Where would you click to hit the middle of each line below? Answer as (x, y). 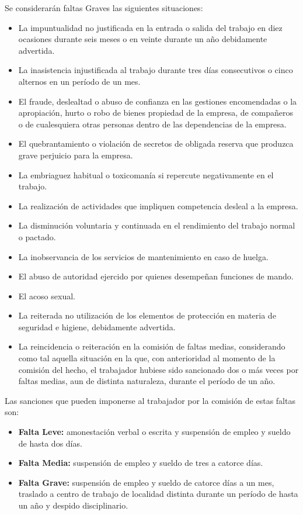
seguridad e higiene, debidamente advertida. (97, 326)
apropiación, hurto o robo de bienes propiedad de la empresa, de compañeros (156, 113)
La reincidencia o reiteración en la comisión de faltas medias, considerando (152, 346)
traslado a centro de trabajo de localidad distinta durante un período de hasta (158, 494)
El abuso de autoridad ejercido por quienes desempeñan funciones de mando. (156, 276)
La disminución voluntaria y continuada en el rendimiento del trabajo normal (157, 225)
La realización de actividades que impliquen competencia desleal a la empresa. (158, 205)
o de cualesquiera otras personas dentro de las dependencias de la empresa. (152, 124)
